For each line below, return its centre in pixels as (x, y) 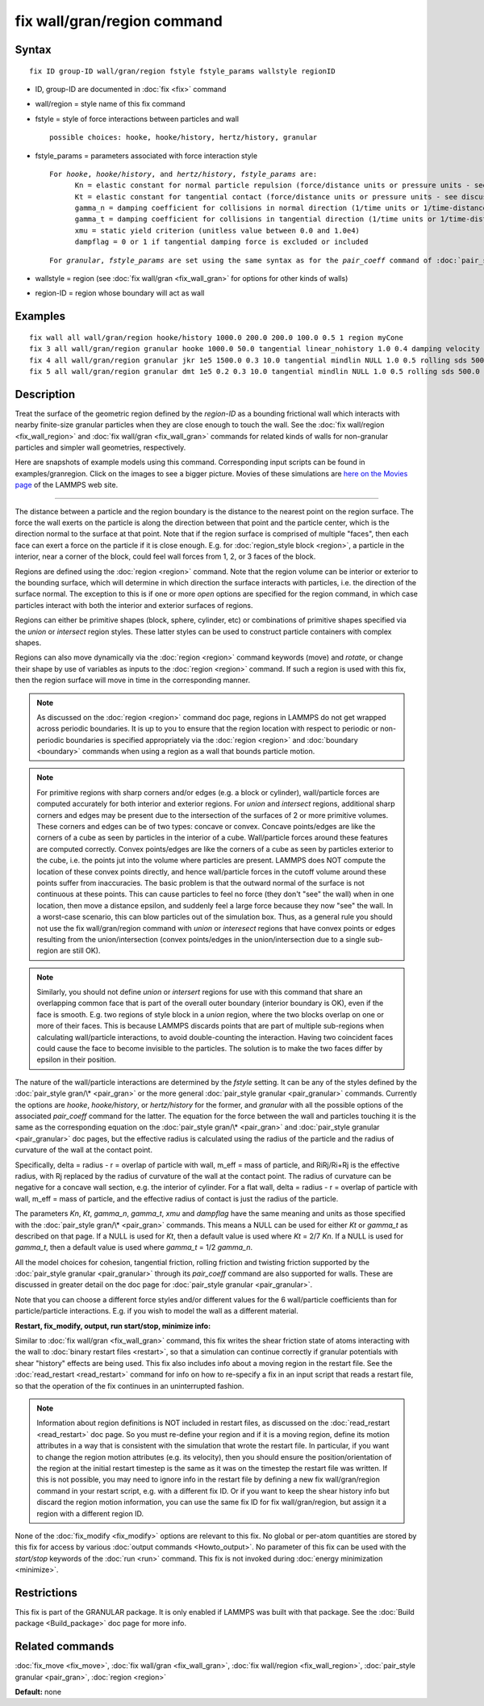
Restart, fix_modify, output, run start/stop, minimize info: (113, 1326)
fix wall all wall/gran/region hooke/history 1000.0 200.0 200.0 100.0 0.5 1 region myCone (216, 337)
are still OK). (80, 951)
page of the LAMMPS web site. (67, 485)
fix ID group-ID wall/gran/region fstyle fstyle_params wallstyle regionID (182, 71)
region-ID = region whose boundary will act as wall (120, 293)
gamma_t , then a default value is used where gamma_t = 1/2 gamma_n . (134, 1247)
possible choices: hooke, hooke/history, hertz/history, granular (184, 138)
